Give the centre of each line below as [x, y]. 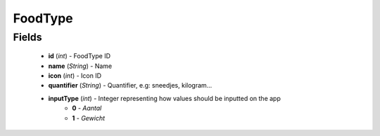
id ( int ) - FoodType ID [80, 56]
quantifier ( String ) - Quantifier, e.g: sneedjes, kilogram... [130, 86]
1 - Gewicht [89, 118]
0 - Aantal [87, 108]
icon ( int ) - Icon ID [75, 75]
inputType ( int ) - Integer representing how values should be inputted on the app [165, 98]
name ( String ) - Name [80, 66]
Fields [27, 37]
